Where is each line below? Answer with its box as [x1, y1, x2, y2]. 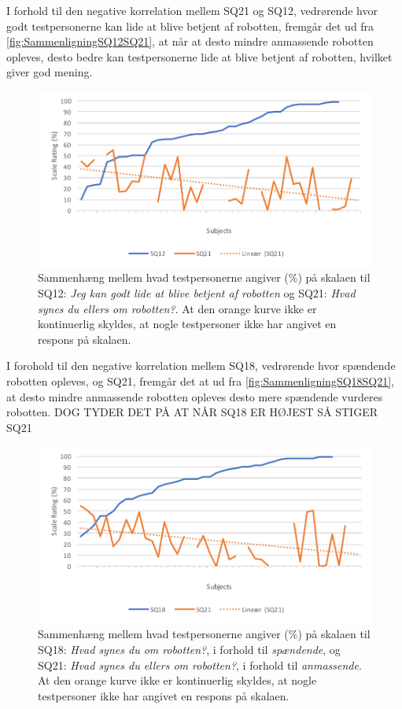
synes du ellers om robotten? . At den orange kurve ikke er [38, 300, 317, 316]
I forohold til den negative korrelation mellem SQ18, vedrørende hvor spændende [6, 357, 396, 374]
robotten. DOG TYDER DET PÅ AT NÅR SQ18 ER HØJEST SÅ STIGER [6, 404, 378, 420]
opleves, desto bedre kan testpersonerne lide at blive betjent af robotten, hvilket [6, 48, 393, 65]
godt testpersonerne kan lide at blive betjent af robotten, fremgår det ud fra [6, 17, 374, 34]
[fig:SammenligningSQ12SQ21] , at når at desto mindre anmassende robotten [6, 33, 374, 50]
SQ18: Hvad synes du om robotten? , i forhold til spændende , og [38, 641, 341, 657]
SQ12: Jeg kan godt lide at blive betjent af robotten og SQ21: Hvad [38, 285, 356, 301]
